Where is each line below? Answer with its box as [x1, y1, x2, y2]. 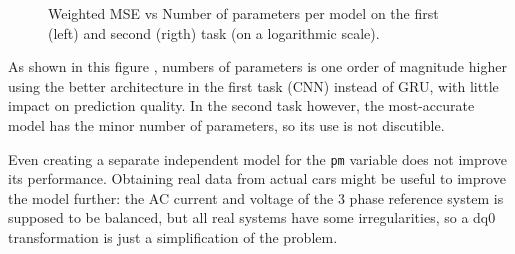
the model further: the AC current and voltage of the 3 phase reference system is [8, 187, 504, 208]
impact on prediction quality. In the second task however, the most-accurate [8, 95, 475, 116]
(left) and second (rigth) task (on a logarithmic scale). [48, 22, 380, 43]
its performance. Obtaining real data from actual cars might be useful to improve [8, 168, 506, 189]
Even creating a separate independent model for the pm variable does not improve [8, 148, 508, 169]
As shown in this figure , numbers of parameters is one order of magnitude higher [8, 56, 507, 77]
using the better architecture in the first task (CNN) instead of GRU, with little [8, 75, 499, 96]
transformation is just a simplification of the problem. [8, 227, 338, 247]
